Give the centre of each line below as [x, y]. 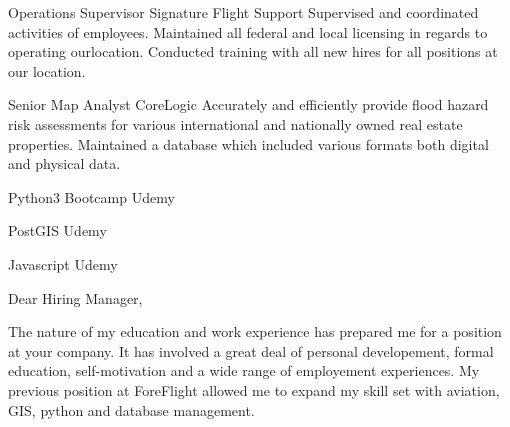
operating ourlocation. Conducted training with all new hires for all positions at [253, 51]
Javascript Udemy [63, 263]
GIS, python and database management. [131, 409]
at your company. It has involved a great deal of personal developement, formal [251, 350]
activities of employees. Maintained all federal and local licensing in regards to [248, 31]
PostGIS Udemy [57, 230]
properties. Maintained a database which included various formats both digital [248, 143]
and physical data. [64, 163]
